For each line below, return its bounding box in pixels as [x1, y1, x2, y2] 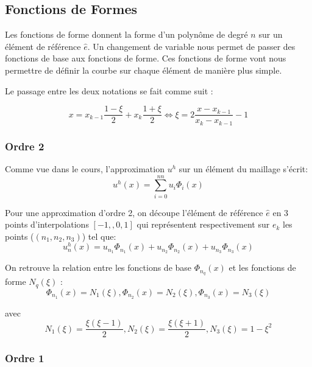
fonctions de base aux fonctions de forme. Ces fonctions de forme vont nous [5, 52, 286, 65]
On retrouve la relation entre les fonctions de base [5, 261, 192, 274]
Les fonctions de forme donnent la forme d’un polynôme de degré [5, 28, 248, 41]
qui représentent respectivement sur [136, 218, 270, 231]
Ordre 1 [5, 351, 44, 366]
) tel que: [82, 229, 116, 242]
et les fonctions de [229, 261, 296, 274]
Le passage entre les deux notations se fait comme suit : [5, 84, 213, 97]
